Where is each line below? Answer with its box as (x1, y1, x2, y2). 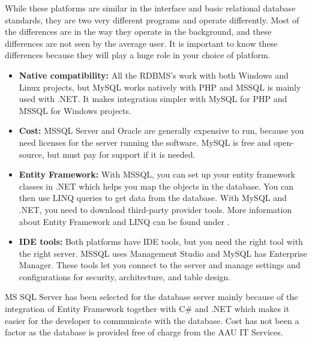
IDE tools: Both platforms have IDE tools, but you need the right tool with (19, 235, 303, 248)
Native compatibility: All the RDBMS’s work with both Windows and (19, 68, 289, 81)
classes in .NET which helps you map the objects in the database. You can (19, 179, 293, 192)
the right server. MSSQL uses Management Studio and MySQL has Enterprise (19, 247, 307, 259)
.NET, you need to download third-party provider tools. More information (19, 203, 292, 215)
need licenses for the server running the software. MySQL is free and (19, 136, 271, 148)
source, (19, 148, 44, 160)
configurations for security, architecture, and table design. (19, 270, 231, 283)
